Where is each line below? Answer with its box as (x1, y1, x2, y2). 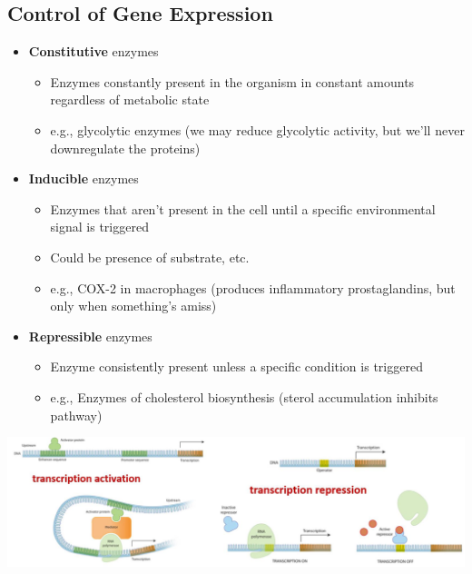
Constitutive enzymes (28, 42, 159, 61)
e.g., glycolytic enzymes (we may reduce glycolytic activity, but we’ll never (50, 120, 465, 139)
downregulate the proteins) (50, 138, 201, 157)
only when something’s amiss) (50, 296, 217, 315)
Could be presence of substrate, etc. (50, 247, 250, 266)
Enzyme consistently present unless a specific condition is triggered (50, 357, 423, 376)
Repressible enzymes (28, 326, 152, 345)
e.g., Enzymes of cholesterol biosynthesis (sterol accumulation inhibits (50, 387, 438, 406)
